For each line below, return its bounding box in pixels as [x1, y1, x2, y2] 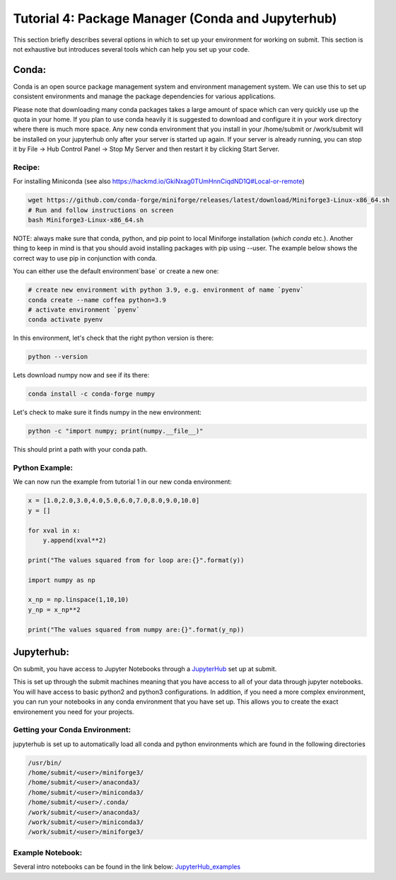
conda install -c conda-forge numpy [28, 390, 156, 398]
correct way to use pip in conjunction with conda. [13, 253, 158, 262]
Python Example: [13, 463, 74, 473]
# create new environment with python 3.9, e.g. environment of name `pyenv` [28, 286, 304, 294]
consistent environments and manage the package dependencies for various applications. [13, 92, 276, 101]
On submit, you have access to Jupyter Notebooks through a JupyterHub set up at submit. [13, 665, 277, 673]
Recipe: [13, 162, 40, 172]
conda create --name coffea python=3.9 [28, 296, 166, 304]
